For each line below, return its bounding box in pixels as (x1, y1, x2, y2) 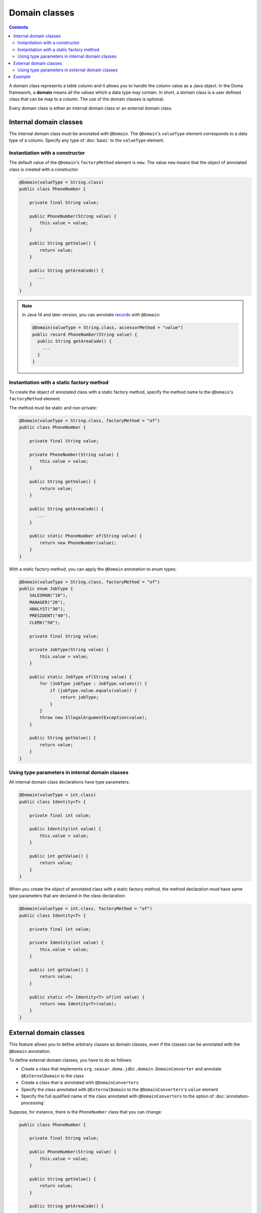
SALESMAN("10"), (29, 592, 68, 598)
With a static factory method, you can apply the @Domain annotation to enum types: (9, 566, 177, 572)
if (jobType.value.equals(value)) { (49, 688, 137, 693)
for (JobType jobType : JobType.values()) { (39, 681, 147, 687)
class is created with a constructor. (9, 166, 79, 172)
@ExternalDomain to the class (21, 1073, 84, 1079)
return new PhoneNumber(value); (39, 540, 116, 545)
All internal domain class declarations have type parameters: (9, 779, 130, 785)
